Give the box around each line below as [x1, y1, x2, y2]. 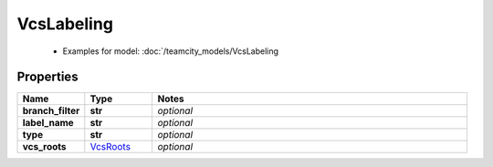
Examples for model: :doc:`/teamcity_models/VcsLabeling [62, 46, 278, 57]
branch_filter [22, 105, 80, 118]
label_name [22, 117, 75, 130]
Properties [16, 69, 79, 85]
